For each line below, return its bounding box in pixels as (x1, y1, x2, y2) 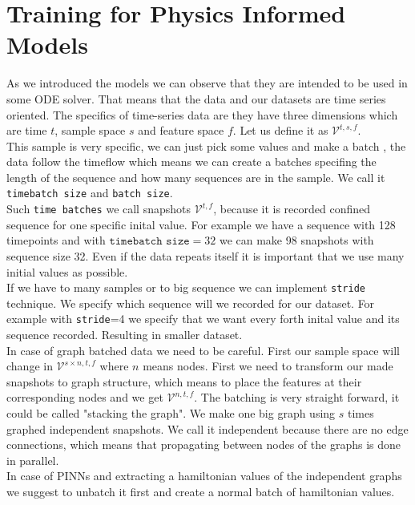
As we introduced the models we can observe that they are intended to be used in (6, 75, 408, 91)
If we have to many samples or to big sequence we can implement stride (6, 279, 365, 296)
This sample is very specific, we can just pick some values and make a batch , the (6, 137, 406, 154)
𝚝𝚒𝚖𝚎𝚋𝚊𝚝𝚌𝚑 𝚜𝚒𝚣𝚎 (109, 236, 190, 248)
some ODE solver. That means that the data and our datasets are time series (6, 90, 386, 107)
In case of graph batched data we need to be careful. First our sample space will (6, 341, 401, 358)
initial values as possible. (6, 263, 128, 280)
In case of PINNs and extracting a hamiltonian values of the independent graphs (6, 467, 402, 484)
